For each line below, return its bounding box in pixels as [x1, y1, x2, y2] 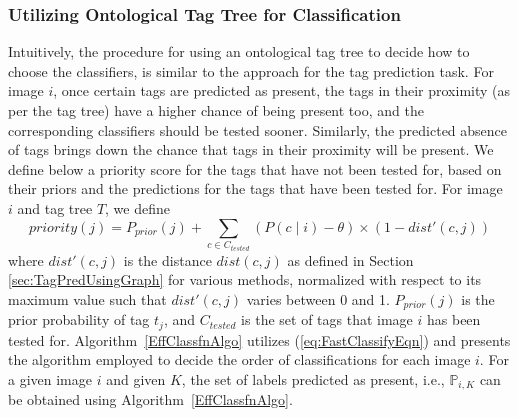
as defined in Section [287, 249, 414, 270]
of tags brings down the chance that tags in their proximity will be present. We [8, 139, 494, 160]
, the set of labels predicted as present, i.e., [181, 368, 445, 389]
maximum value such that [8, 288, 167, 309]
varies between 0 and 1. [246, 288, 390, 309]
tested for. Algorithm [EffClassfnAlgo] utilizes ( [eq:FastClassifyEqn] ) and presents [8, 329, 511, 350]
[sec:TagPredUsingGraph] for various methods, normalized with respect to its [8, 269, 482, 290]
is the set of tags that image [241, 309, 413, 330]
